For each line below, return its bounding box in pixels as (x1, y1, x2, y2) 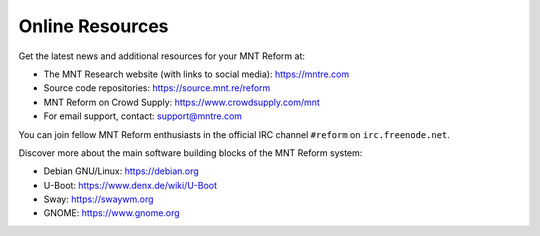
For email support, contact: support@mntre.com (43, 110, 243, 122)
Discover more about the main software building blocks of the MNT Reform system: (18, 146, 363, 159)
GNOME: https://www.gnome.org (43, 207, 180, 219)
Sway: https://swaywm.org (43, 193, 154, 205)
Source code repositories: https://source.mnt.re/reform (43, 82, 271, 94)
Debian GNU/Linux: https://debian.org (43, 165, 199, 177)
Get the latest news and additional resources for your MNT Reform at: (18, 50, 305, 62)
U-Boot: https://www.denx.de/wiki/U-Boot (43, 179, 218, 191)
